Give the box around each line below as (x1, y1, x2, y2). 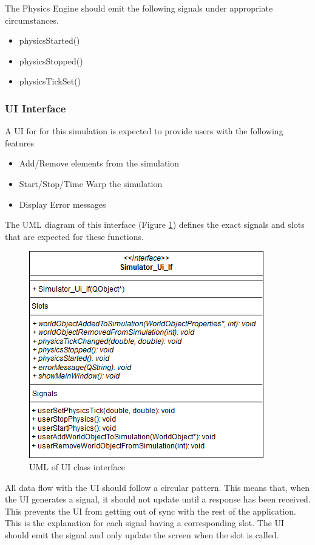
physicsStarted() (19, 34, 80, 47)
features (5, 136, 34, 149)
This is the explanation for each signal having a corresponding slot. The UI (5, 516, 285, 529)
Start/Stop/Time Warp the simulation (19, 177, 163, 190)
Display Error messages (19, 197, 106, 210)
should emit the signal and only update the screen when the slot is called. (5, 528, 279, 541)
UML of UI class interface (29, 460, 125, 473)
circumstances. (5, 13, 59, 26)
